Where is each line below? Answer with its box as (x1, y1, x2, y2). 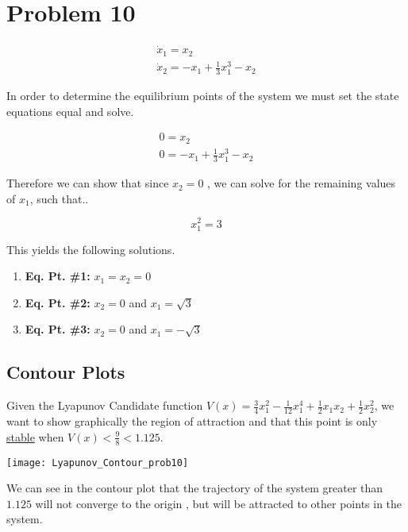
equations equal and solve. (6, 102, 134, 119)
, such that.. (29, 190, 89, 206)
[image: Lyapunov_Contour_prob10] (6, 457, 189, 468)
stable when (6, 428, 64, 445)
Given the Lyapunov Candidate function (6, 397, 203, 414)
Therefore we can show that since (6, 175, 169, 191)
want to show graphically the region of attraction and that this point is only (6, 413, 378, 430)
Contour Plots (6, 360, 125, 384)
